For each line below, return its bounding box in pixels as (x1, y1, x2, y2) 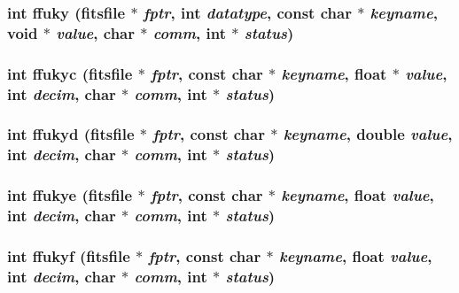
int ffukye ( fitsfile (7, 184, 133, 206)
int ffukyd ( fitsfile (7, 123, 135, 145)
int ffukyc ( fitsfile (7, 62, 133, 84)
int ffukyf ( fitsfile (7, 244, 130, 266)
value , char (56, 21, 135, 43)
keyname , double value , (283, 123, 453, 145)
